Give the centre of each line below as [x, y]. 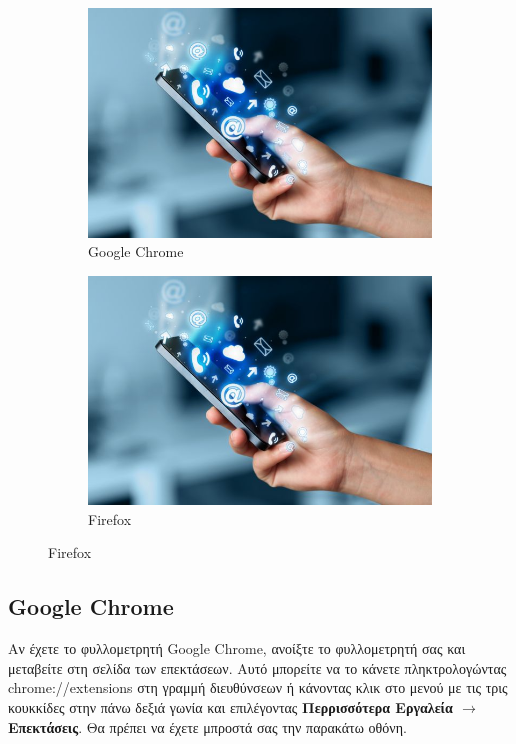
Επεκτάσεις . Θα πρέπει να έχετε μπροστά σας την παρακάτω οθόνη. [207, 726]
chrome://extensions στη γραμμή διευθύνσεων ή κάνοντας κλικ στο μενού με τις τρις [258, 687]
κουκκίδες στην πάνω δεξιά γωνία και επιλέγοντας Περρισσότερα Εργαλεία [230, 706]
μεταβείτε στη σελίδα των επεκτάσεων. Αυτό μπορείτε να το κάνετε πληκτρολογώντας [257, 667]
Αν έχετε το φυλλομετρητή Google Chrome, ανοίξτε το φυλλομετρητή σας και [237, 648]
